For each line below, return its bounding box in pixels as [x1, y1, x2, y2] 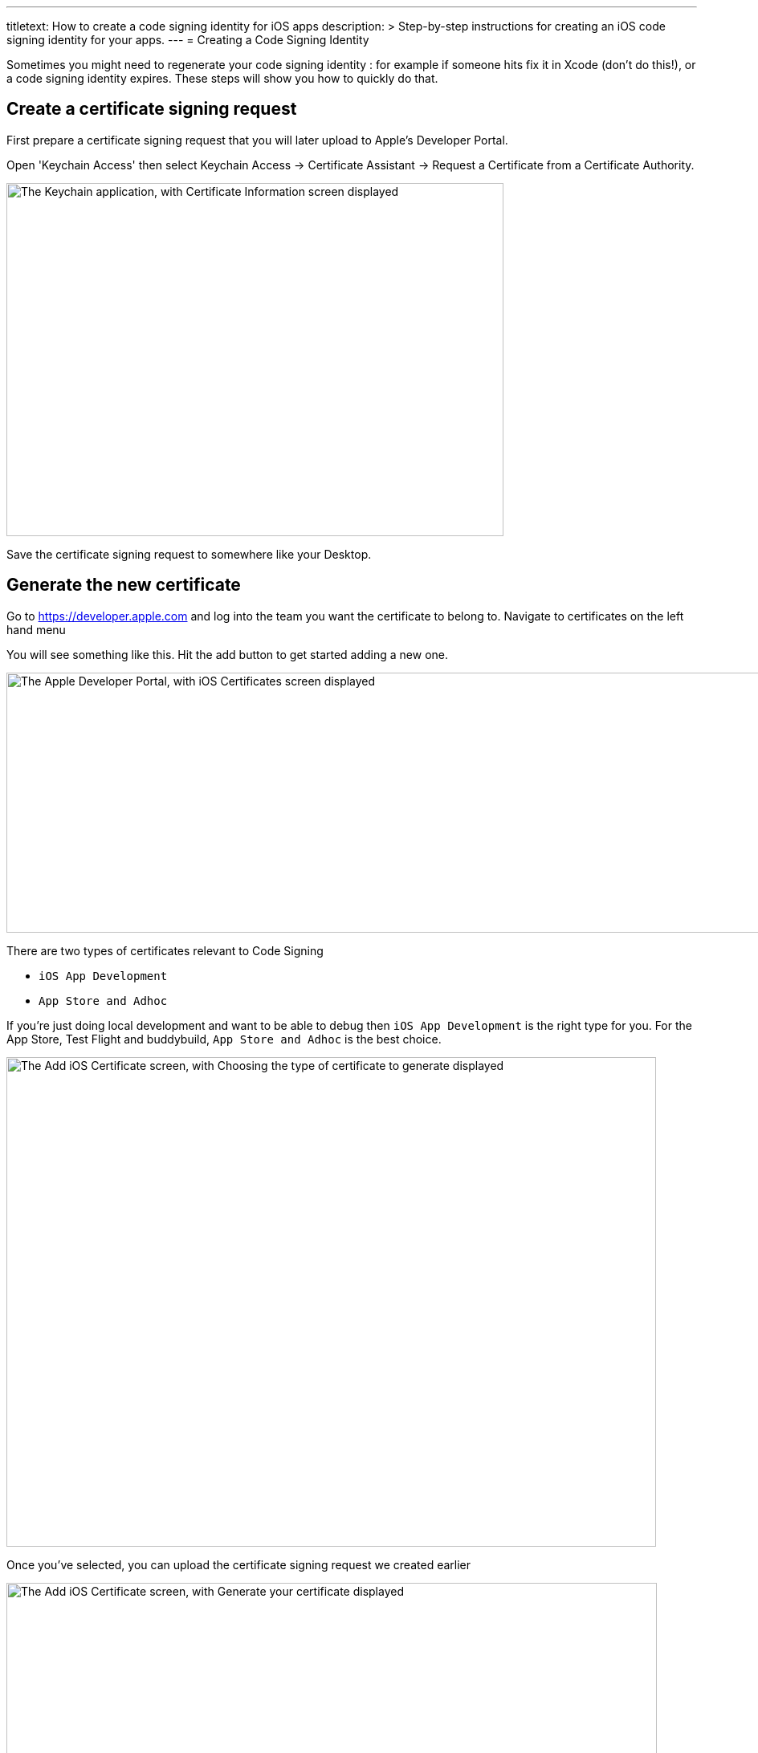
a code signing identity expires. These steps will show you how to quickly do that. [6, 71, 438, 85]
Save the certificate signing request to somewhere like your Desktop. [6, 547, 372, 561]
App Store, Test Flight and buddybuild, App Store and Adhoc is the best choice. [6, 1031, 442, 1046]
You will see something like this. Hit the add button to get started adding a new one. [6, 647, 449, 661]
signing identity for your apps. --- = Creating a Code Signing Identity [6, 33, 369, 47]
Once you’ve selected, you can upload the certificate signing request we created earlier [6, 1557, 471, 1572]
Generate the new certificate [6, 575, 241, 596]
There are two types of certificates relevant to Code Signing [6, 943, 324, 958]
